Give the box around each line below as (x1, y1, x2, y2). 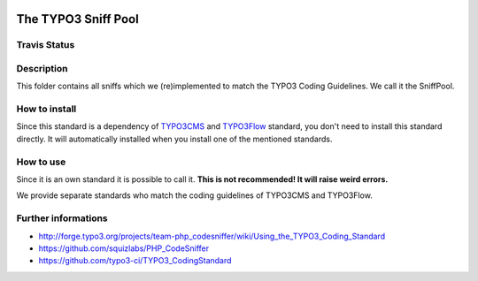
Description (16, 62, 68, 74)
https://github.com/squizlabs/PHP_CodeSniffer (38, 243, 210, 254)
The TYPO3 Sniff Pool (16, 11, 139, 27)
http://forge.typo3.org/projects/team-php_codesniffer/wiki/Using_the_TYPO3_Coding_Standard (38, 231, 385, 241)
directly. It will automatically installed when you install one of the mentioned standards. (16, 133, 333, 144)
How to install (16, 103, 77, 115)
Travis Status (16, 39, 75, 51)
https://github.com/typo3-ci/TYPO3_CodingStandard (38, 255, 232, 266)
